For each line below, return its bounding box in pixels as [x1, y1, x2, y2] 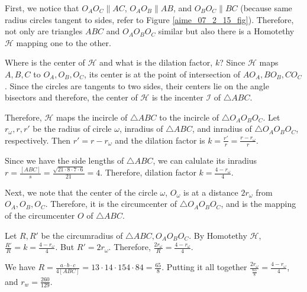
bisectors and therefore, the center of [5, 91, 138, 103]
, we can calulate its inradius [153, 154, 257, 166]
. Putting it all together [161, 261, 247, 273]
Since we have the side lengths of [5, 154, 124, 166]
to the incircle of [159, 111, 219, 123]
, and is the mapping [221, 197, 296, 210]
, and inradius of [192, 122, 252, 135]
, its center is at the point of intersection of [84, 67, 241, 80]
